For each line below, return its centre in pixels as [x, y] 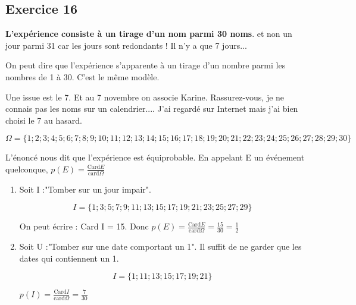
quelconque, [27, 169]
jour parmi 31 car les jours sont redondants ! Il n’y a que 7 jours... [126, 45]
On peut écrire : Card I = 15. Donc [84, 226]
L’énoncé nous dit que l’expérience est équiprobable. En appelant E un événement [155, 157]
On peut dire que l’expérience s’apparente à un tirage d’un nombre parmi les [146, 65]
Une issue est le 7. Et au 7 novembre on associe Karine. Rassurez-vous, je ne [145, 97]
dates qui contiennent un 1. [69, 258]
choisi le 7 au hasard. [44, 120]
